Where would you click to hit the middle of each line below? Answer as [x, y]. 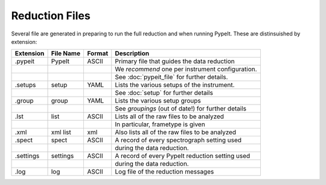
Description [132, 53]
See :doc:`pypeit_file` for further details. [171, 77]
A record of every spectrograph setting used [178, 140]
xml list [61, 132]
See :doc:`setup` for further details [164, 93]
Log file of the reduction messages [165, 172]
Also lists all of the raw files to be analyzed [176, 132]
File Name [66, 53]
